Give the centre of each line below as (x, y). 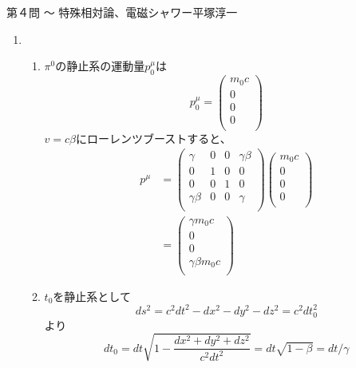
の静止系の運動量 (100, 66)
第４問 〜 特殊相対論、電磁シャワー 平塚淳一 (122, 12)
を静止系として (92, 296)
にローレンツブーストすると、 (154, 138)
